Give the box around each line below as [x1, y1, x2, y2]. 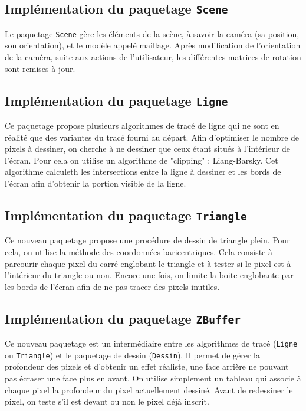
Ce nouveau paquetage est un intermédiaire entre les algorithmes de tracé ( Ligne [5, 337, 298, 350]
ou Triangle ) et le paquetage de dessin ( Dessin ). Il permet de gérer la [5, 348, 260, 361]
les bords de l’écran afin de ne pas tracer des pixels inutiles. [5, 280, 220, 292]
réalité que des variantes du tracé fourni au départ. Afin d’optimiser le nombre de [5, 131, 300, 143]
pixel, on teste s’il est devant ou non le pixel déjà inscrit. [5, 395, 209, 407]
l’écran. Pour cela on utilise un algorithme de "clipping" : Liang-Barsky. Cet [5, 154, 278, 166]
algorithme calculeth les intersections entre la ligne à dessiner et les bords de [5, 165, 281, 178]
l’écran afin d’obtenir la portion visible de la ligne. [5, 177, 186, 189]
